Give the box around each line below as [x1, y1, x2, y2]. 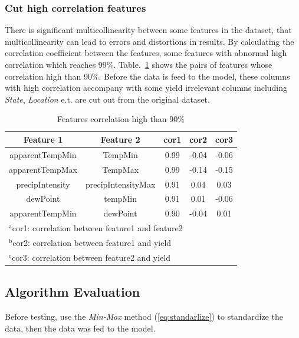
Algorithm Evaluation [5, 283, 140, 301]
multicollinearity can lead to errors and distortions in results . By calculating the [5, 35, 294, 47]
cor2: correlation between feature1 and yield [12, 236, 172, 248]
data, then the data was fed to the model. [5, 321, 156, 334]
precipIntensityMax [85, 178, 156, 190]
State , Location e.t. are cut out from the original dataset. [5, 93, 210, 105]
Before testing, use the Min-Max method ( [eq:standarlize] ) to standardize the [5, 310, 283, 323]
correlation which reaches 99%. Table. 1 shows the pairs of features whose [5, 58, 272, 70]
